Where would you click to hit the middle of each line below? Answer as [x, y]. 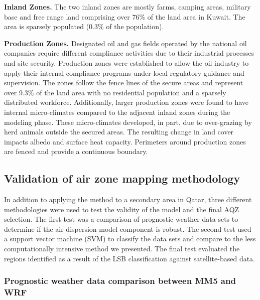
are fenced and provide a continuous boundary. [76, 151]
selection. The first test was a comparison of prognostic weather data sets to [121, 219]
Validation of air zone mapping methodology [122, 178]
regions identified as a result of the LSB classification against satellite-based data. [130, 258]
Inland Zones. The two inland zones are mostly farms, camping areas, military [127, 7]
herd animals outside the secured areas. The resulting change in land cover [119, 132]
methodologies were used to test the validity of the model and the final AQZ [122, 209]
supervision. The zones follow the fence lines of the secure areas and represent [124, 83]
